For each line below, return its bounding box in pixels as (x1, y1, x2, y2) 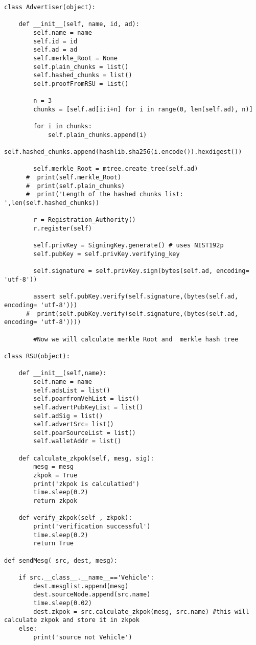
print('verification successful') (33, 523, 151, 531)
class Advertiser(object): (4, 4, 96, 11)
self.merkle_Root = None (33, 54, 118, 62)
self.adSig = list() (33, 412, 103, 420)
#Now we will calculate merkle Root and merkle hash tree (33, 335, 239, 343)
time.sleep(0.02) (33, 599, 92, 607)
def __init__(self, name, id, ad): (18, 20, 139, 28)
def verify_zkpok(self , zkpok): (18, 514, 132, 522)
